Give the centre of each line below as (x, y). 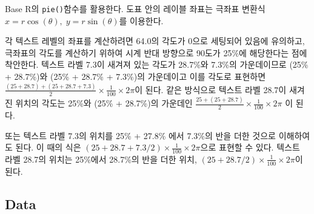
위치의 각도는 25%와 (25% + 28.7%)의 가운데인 (104, 103)
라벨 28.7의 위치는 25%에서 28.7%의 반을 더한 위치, (101, 159)
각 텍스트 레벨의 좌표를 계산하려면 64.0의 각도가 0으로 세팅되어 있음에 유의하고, (155, 41)
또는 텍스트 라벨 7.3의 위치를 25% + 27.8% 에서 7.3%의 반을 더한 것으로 (140, 135)
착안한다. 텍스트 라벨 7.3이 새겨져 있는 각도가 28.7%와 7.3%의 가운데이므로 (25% (157, 64)
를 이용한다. (141, 20)
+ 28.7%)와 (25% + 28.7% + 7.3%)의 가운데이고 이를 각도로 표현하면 (135, 76)
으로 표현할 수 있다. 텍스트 (250, 147)
